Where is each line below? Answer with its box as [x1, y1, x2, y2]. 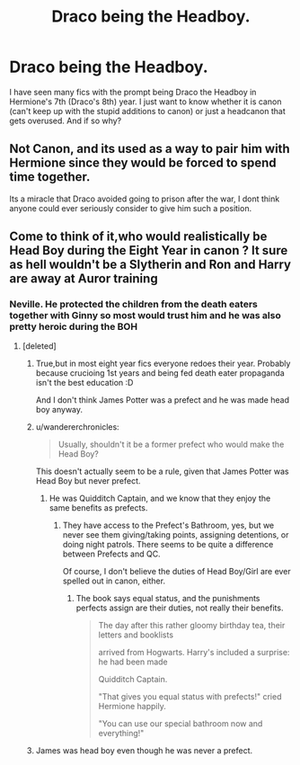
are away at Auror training [9, 271, 159, 287]
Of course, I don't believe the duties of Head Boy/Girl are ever [62, 566, 292, 577]
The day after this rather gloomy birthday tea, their [98, 620, 286, 631]
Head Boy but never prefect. [35, 476, 141, 486]
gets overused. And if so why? [9, 115, 122, 126]
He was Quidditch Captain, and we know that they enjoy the [49, 493, 271, 504]
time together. [9, 169, 91, 185]
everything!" [98, 728, 145, 739]
